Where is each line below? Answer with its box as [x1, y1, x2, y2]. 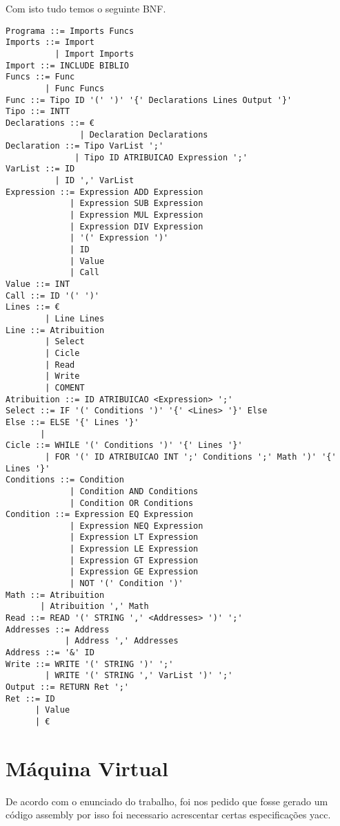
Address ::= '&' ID [6, 648, 94, 658]
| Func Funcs [45, 83, 105, 93]
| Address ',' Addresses [64, 636, 179, 646]
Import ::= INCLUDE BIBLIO [6, 60, 129, 71]
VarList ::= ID [6, 164, 75, 174]
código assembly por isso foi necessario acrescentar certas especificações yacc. [6, 807, 331, 822]
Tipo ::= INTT [6, 106, 70, 117]
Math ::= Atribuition [6, 590, 105, 600]
